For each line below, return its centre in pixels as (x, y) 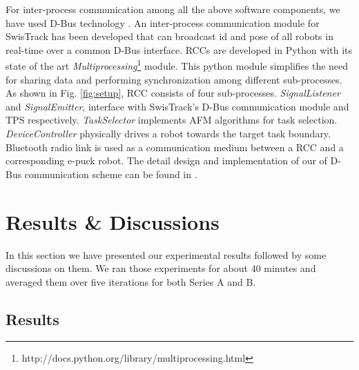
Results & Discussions (113, 221)
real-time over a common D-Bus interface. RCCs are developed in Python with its (179, 49)
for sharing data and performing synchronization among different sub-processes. (174, 79)
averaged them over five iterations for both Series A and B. (131, 281)
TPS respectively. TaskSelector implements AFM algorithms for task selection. (172, 120)
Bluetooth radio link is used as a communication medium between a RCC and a (175, 147)
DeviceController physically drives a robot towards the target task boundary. (168, 133)
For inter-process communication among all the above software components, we (173, 9)
